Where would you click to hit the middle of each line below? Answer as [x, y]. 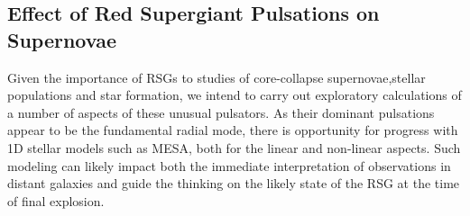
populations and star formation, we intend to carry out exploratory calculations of [235, 95]
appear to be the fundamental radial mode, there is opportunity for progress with [233, 130]
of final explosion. [56, 200]
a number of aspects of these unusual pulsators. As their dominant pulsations [221, 112]
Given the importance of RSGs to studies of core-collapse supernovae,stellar [217, 77]
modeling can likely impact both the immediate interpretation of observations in [229, 165]
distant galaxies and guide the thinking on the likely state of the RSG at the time [234, 183]
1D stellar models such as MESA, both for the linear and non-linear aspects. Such [234, 147]
